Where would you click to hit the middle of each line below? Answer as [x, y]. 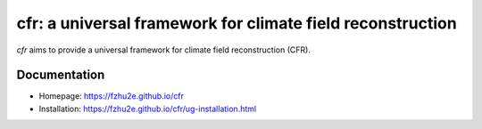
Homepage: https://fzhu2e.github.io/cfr [112, 96]
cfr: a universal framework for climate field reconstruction [237, 23]
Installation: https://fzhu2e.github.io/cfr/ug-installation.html [148, 109]
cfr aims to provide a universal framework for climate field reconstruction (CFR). [164, 50]
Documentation [61, 75]
